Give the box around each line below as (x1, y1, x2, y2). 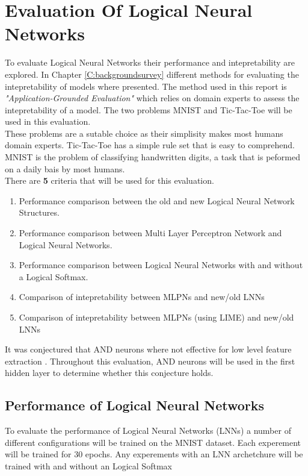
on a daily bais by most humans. (5, 162, 125, 175)
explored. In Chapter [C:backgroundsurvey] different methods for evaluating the (5, 67, 299, 80)
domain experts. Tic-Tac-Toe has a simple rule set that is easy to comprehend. (5, 139, 295, 151)
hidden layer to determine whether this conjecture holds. (5, 366, 214, 379)
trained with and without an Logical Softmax (5, 459, 172, 472)
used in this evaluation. (5, 115, 91, 128)
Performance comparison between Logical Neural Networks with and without (19, 258, 303, 271)
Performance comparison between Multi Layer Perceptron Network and (19, 227, 282, 239)
